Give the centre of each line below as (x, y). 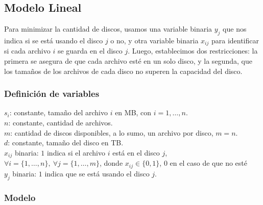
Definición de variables (52, 94)
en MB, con (133, 112)
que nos (235, 29)
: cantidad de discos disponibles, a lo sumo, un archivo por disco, (112, 132)
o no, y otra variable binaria (154, 40)
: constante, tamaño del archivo (58, 112)
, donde (111, 163)
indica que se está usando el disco (97, 173)
